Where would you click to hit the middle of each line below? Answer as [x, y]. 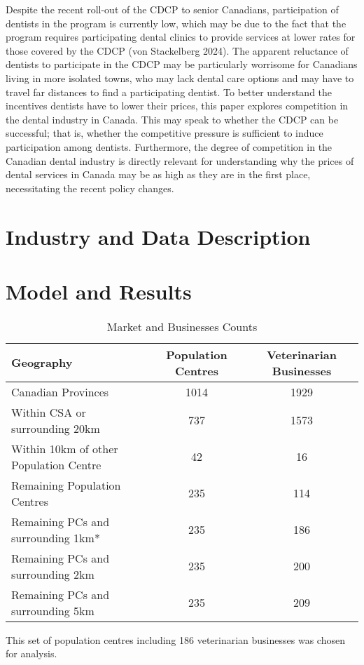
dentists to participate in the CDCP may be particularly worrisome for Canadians [182, 64]
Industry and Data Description [158, 236]
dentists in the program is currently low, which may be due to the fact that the [176, 23]
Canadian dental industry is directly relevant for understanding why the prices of [180, 160]
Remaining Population [66, 485]
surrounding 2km [53, 574]
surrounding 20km [56, 428]
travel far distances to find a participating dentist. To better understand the [169, 92]
